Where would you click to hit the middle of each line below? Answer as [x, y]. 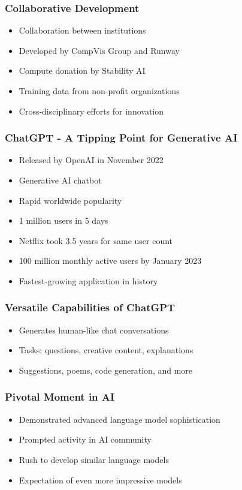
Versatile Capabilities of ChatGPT [90, 307]
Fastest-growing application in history [88, 280]
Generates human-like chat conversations [94, 330]
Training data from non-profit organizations [99, 91]
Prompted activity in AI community [85, 439]
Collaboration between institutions [82, 30]
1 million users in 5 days [63, 220]
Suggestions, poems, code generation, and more [106, 370]
